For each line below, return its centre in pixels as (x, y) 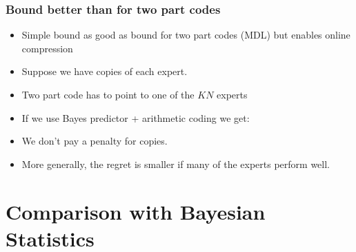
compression (47, 48)
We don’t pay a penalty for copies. (95, 141)
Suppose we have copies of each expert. (105, 71)
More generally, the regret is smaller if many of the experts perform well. (176, 164)
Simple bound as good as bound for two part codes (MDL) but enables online (186, 35)
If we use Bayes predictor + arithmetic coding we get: (136, 117)
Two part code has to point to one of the (108, 94)
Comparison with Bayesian (136, 211)
